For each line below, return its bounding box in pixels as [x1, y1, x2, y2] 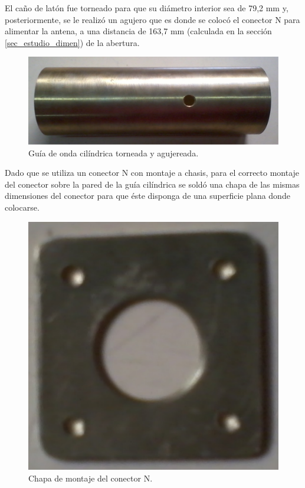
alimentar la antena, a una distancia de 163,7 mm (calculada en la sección [5, 25, 272, 37]
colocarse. [5, 201, 40, 213]
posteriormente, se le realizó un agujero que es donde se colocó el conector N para [5, 13, 300, 25]
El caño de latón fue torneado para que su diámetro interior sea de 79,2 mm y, [5, 2, 288, 14]
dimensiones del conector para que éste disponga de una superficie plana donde [5, 189, 290, 202]
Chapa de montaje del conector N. [28, 472, 153, 484]
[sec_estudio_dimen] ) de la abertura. [5, 36, 140, 48]
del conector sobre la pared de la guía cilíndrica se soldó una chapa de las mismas [5, 178, 300, 190]
